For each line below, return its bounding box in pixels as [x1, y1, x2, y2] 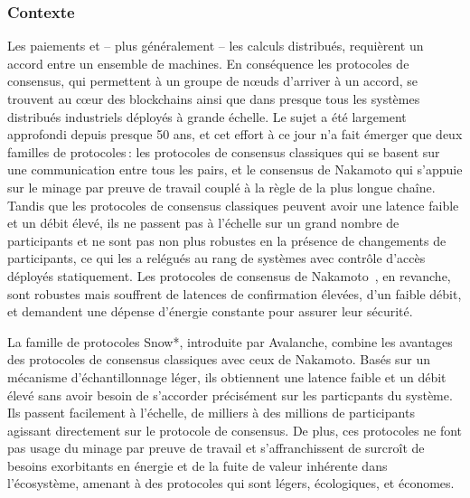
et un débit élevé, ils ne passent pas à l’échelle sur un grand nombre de [7, 213, 399, 232]
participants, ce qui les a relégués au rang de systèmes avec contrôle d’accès [7, 249, 426, 268]
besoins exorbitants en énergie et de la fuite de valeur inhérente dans [7, 456, 388, 475]
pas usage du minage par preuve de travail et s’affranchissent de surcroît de [7, 438, 425, 457]
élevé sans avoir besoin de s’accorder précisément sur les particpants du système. [7, 385, 453, 404]
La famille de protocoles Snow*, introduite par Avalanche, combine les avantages [7, 332, 453, 351]
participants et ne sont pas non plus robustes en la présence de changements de [7, 230, 446, 249]
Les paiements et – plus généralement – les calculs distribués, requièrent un [7, 36, 424, 55]
